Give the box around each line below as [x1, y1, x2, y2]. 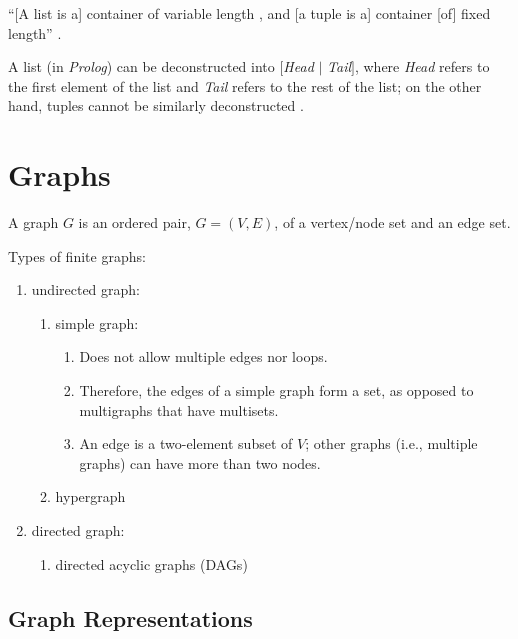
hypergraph [55, 486, 126, 507]
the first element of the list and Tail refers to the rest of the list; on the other [8, 75, 482, 96]
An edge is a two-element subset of [79, 433, 293, 454]
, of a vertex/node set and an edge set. [274, 212, 511, 233]
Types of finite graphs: [8, 245, 146, 266]
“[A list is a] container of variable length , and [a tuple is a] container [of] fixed [8, 3, 491, 23]
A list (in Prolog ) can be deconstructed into [8, 56, 275, 77]
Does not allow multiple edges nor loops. [79, 346, 328, 367]
